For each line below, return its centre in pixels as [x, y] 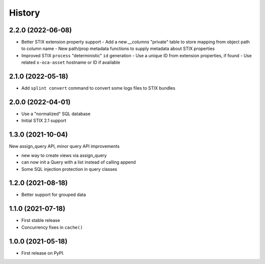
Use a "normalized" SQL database [56, 114]
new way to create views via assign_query [64, 155]
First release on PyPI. [43, 253]
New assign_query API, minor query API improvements [64, 146]
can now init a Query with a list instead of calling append [79, 162]
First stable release [41, 220]
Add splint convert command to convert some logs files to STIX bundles [98, 88]
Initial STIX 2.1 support [44, 120]
